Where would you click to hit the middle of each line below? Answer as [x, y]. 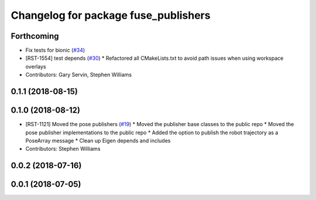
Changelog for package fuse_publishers [111, 15]
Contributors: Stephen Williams [63, 149]
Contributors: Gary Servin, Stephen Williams [79, 75]
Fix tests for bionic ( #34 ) [55, 50]
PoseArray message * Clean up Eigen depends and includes [98, 140]
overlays [36, 66]
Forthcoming [35, 36]
